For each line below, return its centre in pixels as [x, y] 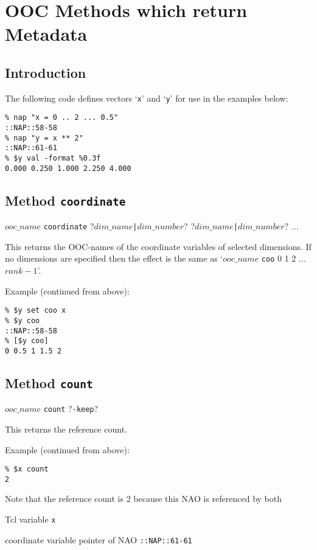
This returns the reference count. [66, 429]
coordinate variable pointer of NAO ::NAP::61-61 [99, 539]
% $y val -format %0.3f [53, 158]
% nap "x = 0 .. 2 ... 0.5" [62, 118]
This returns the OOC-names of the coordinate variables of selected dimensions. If [158, 246]
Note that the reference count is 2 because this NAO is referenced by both [144, 499]
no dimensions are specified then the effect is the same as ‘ [114, 258]
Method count [49, 382]
